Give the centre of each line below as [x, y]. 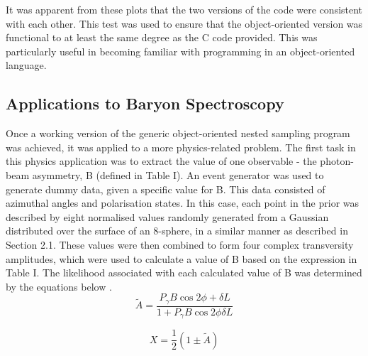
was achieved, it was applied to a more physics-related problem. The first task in [181, 147]
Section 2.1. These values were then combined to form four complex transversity [180, 244]
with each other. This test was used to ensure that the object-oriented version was [184, 23]
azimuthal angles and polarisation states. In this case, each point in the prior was [183, 203]
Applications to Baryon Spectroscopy [145, 103]
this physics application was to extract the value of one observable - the [161, 161]
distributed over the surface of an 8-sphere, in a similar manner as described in [177, 231]
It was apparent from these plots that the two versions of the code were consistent [184, 9]
